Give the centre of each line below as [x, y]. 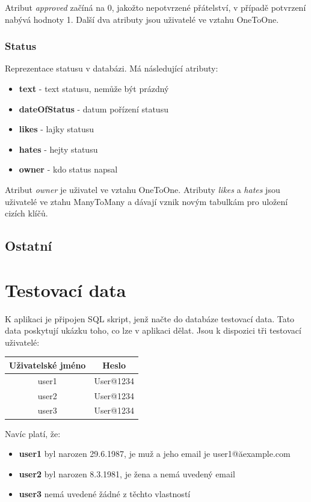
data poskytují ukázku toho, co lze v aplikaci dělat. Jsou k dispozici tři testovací [153, 330]
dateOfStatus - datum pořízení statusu [94, 109]
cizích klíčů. [26, 213]
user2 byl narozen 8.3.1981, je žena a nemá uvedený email [127, 473]
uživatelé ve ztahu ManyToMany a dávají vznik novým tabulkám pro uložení [146, 201]
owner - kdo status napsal [68, 169]
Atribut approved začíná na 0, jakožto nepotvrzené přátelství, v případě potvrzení [155, 7]
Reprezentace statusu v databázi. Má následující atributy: [112, 68]
